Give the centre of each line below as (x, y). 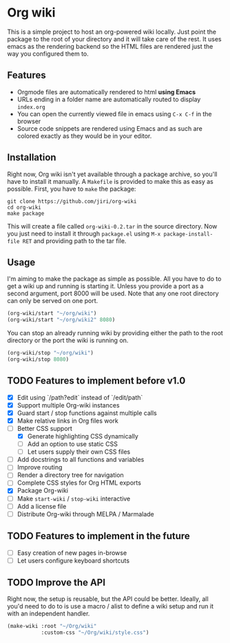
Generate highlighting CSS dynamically (83, 436)
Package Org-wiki (43, 491)
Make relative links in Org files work (68, 421)
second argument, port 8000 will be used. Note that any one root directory (113, 293)
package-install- (188, 234)
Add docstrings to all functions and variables (81, 460)
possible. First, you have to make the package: (72, 189)
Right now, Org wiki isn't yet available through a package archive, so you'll (113, 174)
